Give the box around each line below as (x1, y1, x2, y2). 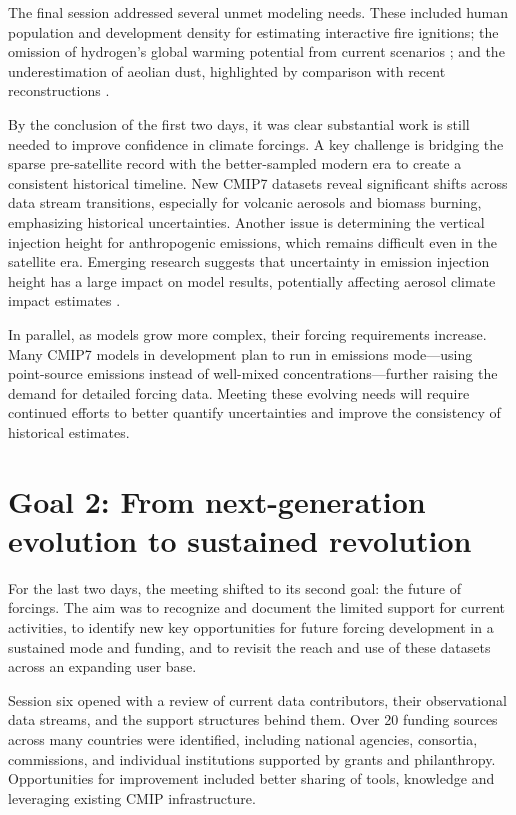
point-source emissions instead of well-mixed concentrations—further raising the (8, 363, 498, 384)
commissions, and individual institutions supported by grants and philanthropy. (8, 748, 496, 769)
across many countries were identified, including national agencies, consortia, (8, 728, 478, 749)
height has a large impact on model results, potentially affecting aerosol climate (8, 270, 496, 291)
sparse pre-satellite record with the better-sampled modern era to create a (8, 153, 462, 174)
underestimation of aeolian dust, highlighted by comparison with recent (8, 60, 446, 81)
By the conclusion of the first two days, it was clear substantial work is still (8, 113, 470, 134)
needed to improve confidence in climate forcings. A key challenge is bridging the (8, 133, 504, 154)
